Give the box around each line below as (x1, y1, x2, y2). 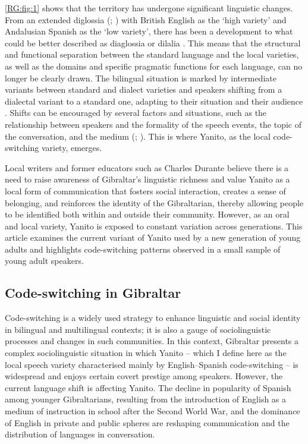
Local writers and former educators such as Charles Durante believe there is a (5, 161, 289, 174)
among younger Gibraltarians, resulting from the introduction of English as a (5, 393, 287, 405)
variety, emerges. (41, 141, 102, 154)
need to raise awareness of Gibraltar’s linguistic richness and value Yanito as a (5, 173, 290, 185)
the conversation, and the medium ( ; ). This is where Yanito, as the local (5, 130, 271, 142)
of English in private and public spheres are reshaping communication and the (5, 416, 290, 429)
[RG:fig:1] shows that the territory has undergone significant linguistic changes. (5, 2, 293, 14)
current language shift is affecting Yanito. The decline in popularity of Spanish (5, 381, 291, 393)
